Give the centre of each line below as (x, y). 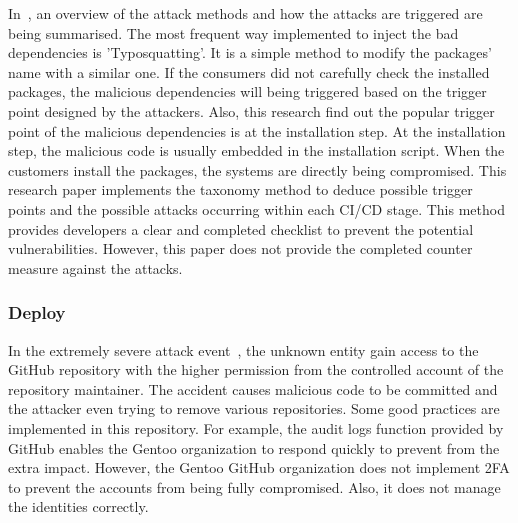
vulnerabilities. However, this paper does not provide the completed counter (240, 248)
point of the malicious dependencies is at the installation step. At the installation (257, 130)
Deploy (37, 312)
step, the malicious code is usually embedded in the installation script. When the (256, 150)
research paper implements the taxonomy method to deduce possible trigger (240, 189)
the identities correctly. (78, 506)
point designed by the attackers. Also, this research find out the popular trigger (251, 110)
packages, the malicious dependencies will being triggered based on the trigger (247, 91)
